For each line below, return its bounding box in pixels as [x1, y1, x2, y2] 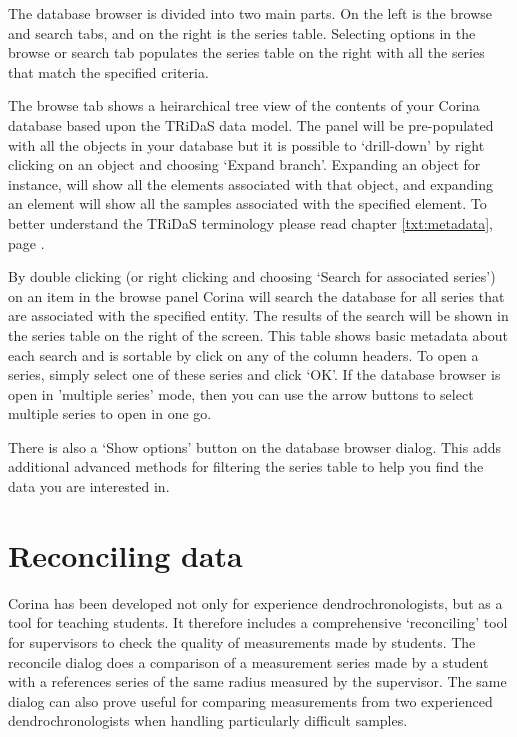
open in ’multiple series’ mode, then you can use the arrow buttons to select [8, 383, 474, 404]
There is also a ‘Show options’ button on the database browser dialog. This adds [8, 436, 501, 457]
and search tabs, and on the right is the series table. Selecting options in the [8, 22, 476, 43]
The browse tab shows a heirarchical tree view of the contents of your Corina [8, 95, 480, 116]
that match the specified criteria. [8, 61, 209, 82]
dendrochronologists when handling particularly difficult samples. [8, 710, 408, 731]
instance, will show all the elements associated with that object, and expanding [8, 173, 493, 194]
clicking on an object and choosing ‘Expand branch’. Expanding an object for [8, 154, 481, 175]
